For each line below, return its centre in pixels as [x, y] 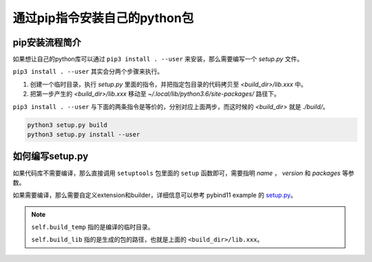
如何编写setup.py [51, 156]
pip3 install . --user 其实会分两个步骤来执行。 [88, 72]
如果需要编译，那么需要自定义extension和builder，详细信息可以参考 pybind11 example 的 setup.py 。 [155, 195]
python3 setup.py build [68, 125]
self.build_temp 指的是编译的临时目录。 [93, 227]
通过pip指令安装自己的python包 [103, 18]
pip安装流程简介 [47, 42]
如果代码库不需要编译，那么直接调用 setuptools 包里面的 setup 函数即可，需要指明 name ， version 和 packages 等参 [184, 173]
